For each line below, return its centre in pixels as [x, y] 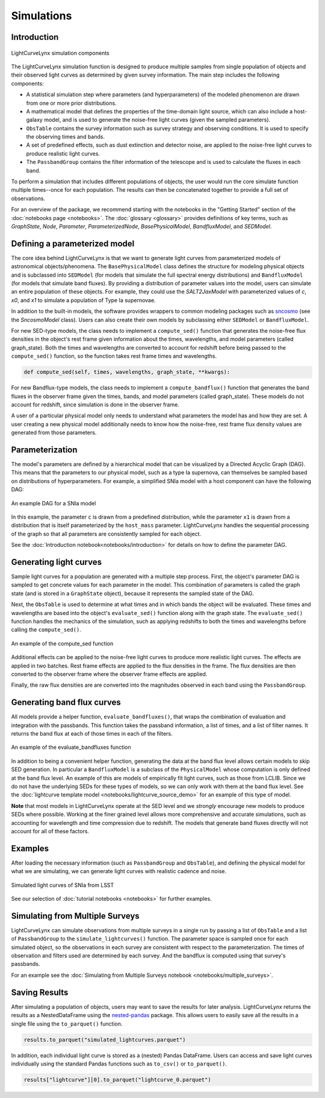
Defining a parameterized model [73, 243]
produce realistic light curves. [63, 153]
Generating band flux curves [66, 702]
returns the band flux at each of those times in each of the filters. [92, 734]
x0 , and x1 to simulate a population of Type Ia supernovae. [83, 300]
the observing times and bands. [66, 137]
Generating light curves [57, 562]
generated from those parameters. [54, 433]
